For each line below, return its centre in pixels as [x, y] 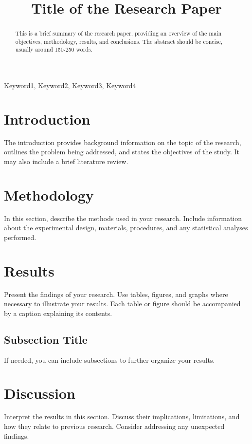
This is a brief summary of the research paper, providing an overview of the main [118, 33]
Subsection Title [46, 339]
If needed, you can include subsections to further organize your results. [109, 360]
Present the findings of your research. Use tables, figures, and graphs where [116, 294]
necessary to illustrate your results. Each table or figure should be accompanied [122, 304]
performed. [20, 237]
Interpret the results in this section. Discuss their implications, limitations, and [122, 416]
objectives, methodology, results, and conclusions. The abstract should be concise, [119, 41]
